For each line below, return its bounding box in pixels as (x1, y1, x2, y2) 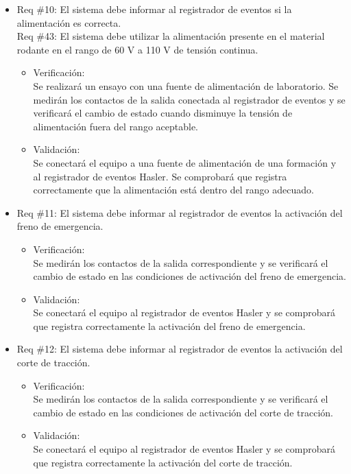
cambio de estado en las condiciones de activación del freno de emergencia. (33, 269, 347, 283)
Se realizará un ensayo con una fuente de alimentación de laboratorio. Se (33, 78, 339, 93)
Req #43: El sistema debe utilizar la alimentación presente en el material (16, 29, 325, 43)
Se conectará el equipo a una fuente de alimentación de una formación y (33, 155, 337, 169)
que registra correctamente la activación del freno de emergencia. (33, 318, 306, 333)
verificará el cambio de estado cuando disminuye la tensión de (33, 106, 293, 120)
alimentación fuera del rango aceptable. (33, 119, 199, 133)
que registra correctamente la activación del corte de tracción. (33, 455, 293, 469)
